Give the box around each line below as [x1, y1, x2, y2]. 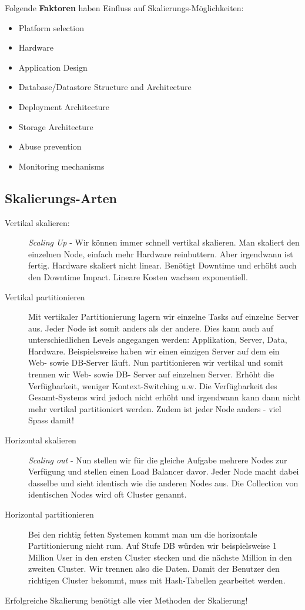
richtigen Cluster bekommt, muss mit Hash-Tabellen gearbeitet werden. [28, 573, 286, 586]
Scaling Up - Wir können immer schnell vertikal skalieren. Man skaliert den [28, 236, 300, 248]
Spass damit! [28, 414, 74, 426]
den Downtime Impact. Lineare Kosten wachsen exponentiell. [28, 270, 248, 283]
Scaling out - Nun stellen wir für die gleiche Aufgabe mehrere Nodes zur [28, 453, 287, 466]
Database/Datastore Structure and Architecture [18, 81, 192, 93]
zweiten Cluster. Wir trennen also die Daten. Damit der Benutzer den [28, 562, 280, 575]
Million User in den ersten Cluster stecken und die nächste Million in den [28, 551, 292, 563]
